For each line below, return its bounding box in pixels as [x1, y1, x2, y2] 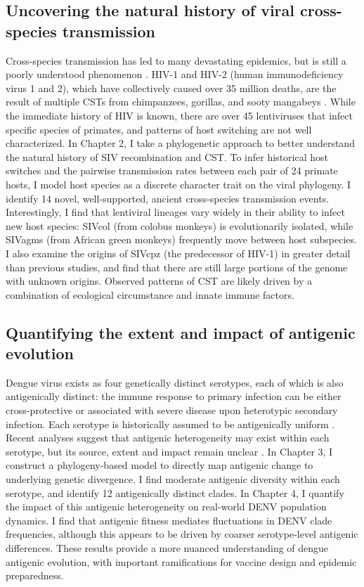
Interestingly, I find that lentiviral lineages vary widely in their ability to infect [6, 205, 345, 219]
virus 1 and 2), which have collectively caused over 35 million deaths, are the [6, 80, 337, 95]
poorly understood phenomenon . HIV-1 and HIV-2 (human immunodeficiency [6, 67, 344, 82]
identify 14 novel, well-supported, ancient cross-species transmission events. [6, 191, 330, 205]
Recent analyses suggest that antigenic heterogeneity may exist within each [6, 430, 330, 445]
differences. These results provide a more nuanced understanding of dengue [6, 541, 329, 555]
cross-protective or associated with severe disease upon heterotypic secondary [6, 403, 338, 418]
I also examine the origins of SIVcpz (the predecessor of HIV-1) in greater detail [6, 245, 351, 260]
